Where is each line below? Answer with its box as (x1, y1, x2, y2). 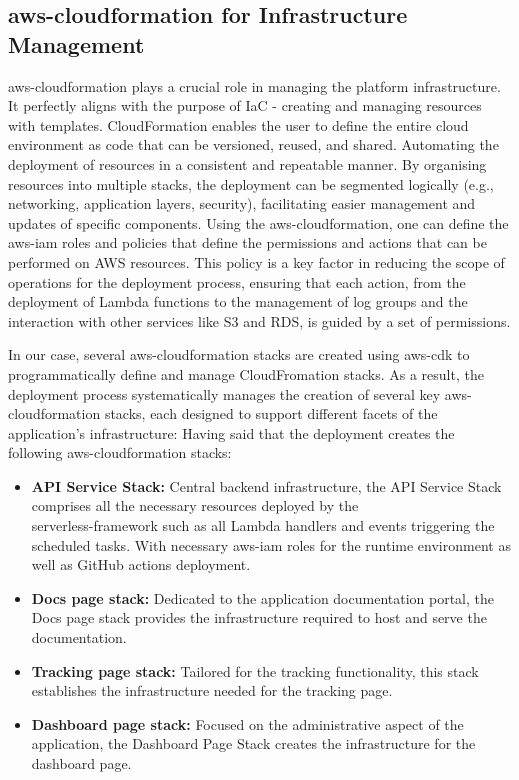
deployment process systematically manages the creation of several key (8, 383, 441, 404)
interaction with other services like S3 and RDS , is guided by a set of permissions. (8, 310, 511, 331)
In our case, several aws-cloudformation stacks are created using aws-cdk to (8, 344, 470, 365)
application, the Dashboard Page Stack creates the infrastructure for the (31, 733, 476, 754)
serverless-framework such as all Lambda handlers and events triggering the (31, 515, 495, 536)
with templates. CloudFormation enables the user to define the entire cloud (8, 114, 469, 135)
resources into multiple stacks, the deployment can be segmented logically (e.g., (8, 173, 494, 194)
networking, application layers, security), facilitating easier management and (8, 193, 476, 214)
